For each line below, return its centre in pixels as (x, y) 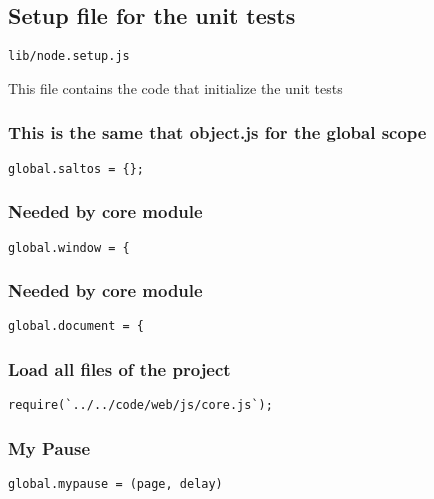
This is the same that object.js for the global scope (217, 132)
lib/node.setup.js (69, 56)
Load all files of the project (119, 369)
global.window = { (69, 247)
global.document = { (76, 326)
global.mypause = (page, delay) (115, 484)
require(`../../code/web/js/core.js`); (140, 405)
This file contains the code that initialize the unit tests (175, 87)
